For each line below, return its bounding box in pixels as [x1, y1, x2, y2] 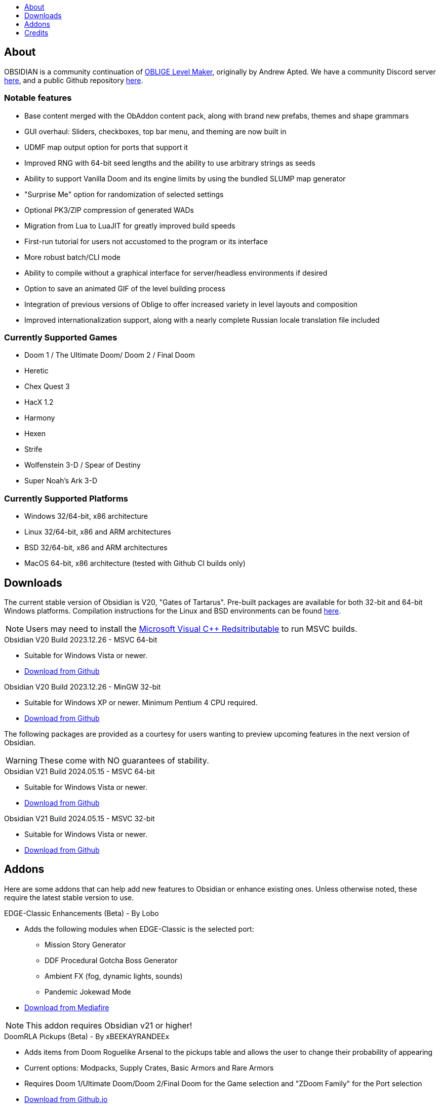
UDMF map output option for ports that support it [24, 142, 188, 151]
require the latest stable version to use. [4, 893, 134, 902]
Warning [6, 755, 37, 766]
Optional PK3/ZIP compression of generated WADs [24, 205, 194, 214]
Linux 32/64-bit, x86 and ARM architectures [24, 527, 171, 537]
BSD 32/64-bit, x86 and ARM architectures [24, 543, 168, 552]
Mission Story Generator [45, 940, 126, 949]
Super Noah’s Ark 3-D [24, 476, 98, 485]
